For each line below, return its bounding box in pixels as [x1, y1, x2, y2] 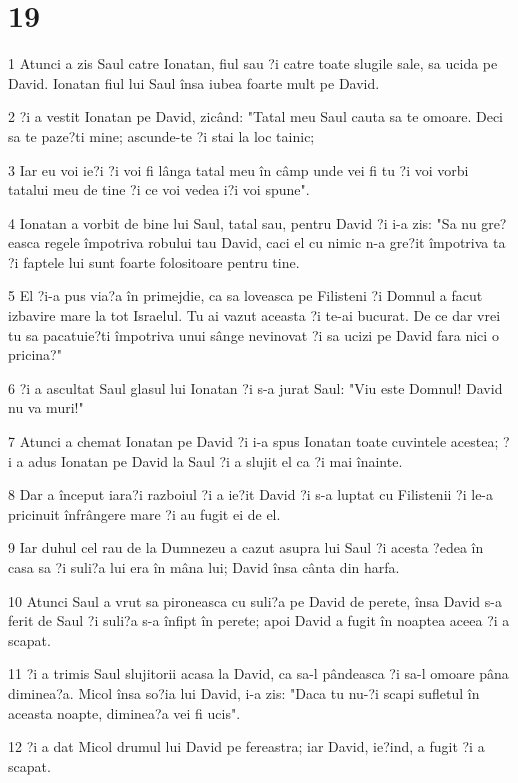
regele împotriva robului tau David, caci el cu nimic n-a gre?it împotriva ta [44, 232, 506, 253]
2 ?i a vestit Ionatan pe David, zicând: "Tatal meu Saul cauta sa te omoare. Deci [8, 106, 503, 127]
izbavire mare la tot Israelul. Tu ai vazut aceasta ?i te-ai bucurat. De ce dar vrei [8, 305, 501, 326]
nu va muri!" [8, 397, 84, 418]
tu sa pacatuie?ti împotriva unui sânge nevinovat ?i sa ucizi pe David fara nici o [8, 324, 499, 345]
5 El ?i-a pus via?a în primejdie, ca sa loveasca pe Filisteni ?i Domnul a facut [8, 285, 483, 306]
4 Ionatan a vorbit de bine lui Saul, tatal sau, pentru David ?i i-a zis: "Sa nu [8, 212, 477, 233]
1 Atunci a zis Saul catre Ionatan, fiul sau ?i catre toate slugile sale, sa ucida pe [8, 53, 498, 74]
